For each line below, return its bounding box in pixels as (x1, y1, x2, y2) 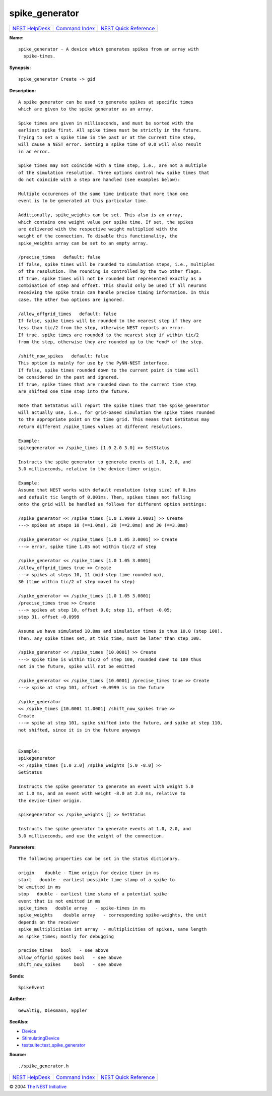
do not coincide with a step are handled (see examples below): (18, 177, 181, 182)
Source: (9, 1051, 27, 1057)
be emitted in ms (18, 884, 61, 890)
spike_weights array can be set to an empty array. (18, 240, 149, 246)
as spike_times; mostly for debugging (18, 933, 114, 939)
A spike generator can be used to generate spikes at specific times (18, 99, 194, 105)
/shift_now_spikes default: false (18, 353, 109, 359)
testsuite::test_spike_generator (22, 1042, 86, 1048)
